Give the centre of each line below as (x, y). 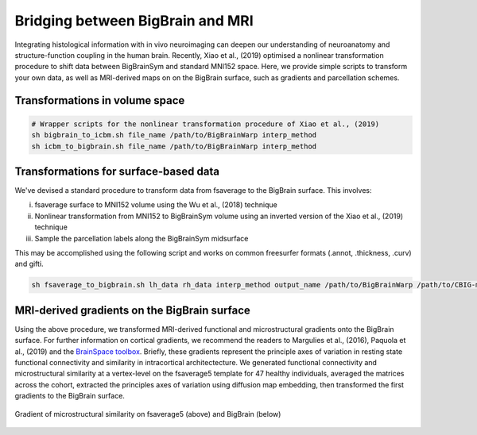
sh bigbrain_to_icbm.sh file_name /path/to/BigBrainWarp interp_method (174, 135)
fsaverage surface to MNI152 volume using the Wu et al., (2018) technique (156, 205)
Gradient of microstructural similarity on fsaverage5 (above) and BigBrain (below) (148, 414)
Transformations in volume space (100, 100)
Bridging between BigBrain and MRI (134, 21)
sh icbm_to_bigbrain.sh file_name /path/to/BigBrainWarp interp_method (174, 146)
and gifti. (29, 264)
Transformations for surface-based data (117, 171)
